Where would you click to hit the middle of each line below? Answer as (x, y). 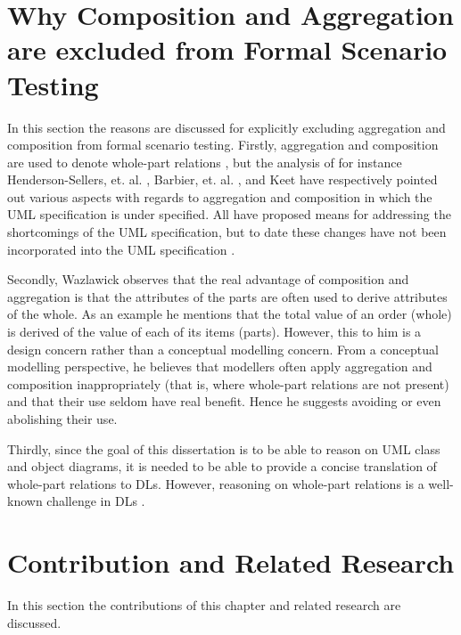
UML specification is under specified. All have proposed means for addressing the (229, 214)
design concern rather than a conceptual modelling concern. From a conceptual (223, 349)
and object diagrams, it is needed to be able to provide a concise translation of (222, 466)
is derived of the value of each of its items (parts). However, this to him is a (214, 332)
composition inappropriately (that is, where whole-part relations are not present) (228, 383)
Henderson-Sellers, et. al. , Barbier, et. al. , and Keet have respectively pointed (222, 179)
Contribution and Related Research (231, 562)
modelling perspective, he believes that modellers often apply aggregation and (220, 366)
